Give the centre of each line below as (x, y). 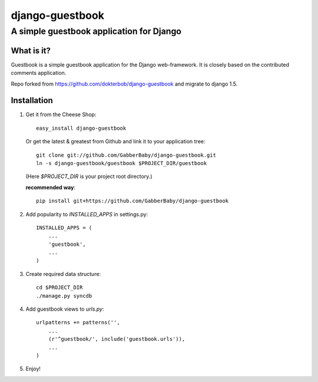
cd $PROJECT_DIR (59, 288)
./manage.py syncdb (64, 296)
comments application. (39, 73)
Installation (32, 101)
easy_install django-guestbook (81, 128)
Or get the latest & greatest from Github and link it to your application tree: (115, 141)
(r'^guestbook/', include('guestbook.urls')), (117, 339)
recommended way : (51, 187)
